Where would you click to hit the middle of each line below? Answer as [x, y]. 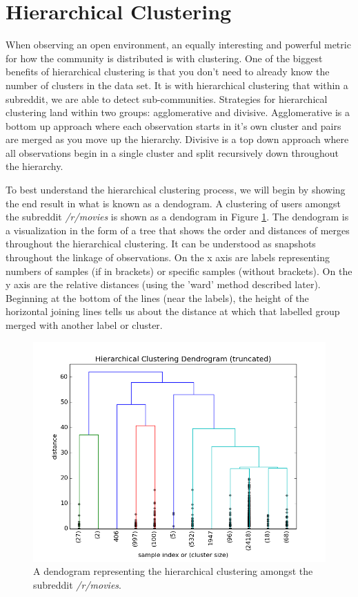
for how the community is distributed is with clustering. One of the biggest [164, 58]
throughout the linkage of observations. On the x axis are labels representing [168, 257]
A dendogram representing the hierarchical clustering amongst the [173, 571]
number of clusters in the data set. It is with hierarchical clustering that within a [177, 85]
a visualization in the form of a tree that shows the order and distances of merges [178, 230]
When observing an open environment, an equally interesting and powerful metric [178, 45]
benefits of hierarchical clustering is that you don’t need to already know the [168, 72]
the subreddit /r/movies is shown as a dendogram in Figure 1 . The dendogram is [177, 217]
